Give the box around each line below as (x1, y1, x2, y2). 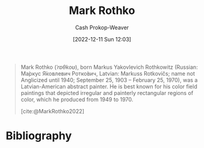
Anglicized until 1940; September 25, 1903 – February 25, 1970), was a (20, 76, 198, 83)
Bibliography (5, 129, 72, 143)
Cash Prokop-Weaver (75, 24, 129, 31)
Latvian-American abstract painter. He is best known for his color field (20, 83, 198, 90)
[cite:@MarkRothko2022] (20, 107, 85, 115)
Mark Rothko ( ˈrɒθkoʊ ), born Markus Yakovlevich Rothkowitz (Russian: (20, 63, 198, 71)
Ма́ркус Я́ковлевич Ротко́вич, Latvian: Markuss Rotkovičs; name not (20, 69, 195, 77)
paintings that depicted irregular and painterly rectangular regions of (20, 89, 194, 96)
